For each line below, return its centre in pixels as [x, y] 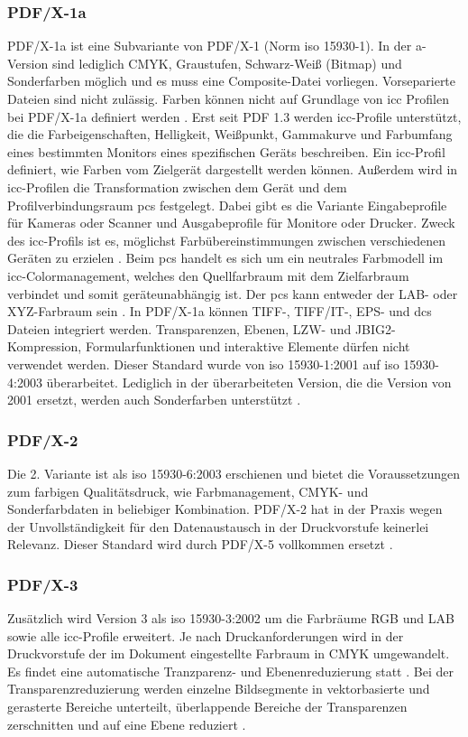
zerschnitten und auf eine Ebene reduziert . [127, 724]
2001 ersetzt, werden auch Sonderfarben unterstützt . [154, 400]
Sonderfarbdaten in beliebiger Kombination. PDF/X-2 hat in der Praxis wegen [225, 509]
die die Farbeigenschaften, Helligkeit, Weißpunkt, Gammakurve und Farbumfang [230, 134]
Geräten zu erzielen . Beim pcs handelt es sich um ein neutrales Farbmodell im [225, 258]
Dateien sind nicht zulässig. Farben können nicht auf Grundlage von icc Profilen [228, 98]
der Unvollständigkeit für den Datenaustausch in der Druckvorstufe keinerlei [218, 526]
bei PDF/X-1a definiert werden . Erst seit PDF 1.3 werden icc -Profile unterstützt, [234, 116]
